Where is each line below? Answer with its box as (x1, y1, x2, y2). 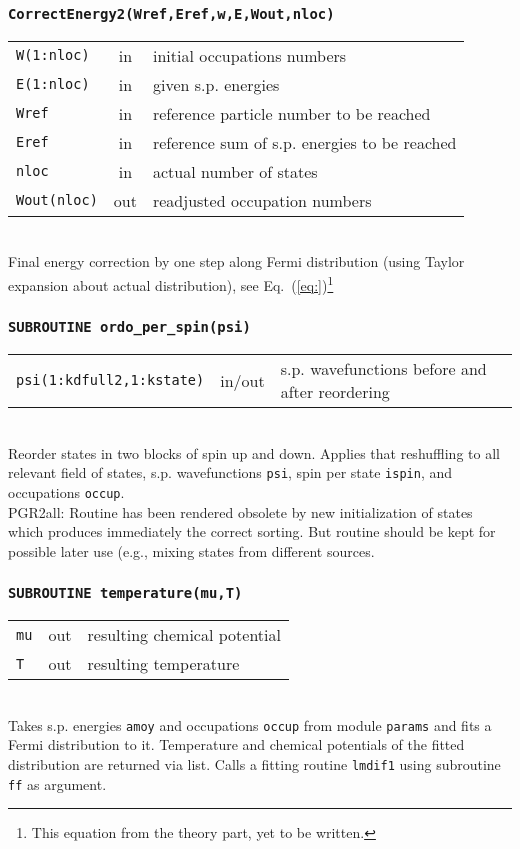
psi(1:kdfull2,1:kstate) (16, 372, 205, 388)
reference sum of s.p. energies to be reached (152, 130, 457, 154)
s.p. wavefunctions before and (280, 357, 487, 380)
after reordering (280, 380, 390, 403)
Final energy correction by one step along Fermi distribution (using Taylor (8, 251, 465, 272)
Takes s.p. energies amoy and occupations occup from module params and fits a (8, 714, 492, 735)
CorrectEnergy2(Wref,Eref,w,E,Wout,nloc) (8, 5, 335, 22)
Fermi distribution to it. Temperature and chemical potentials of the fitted (8, 734, 465, 755)
